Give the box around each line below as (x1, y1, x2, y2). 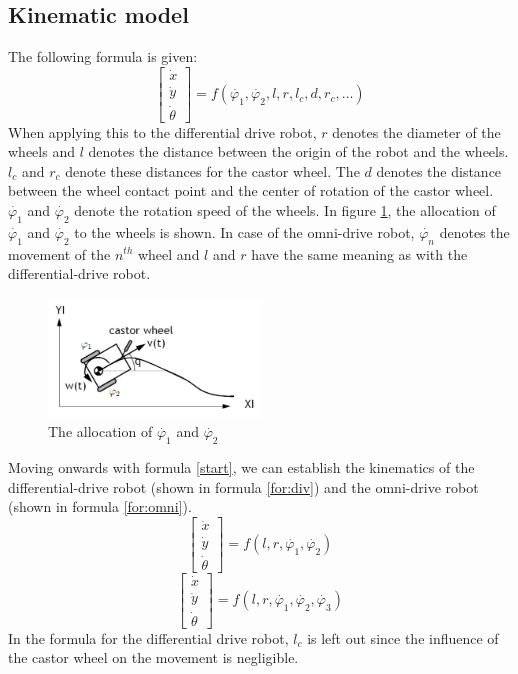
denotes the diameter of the (332, 121, 501, 142)
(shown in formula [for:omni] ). (8, 496, 192, 517)
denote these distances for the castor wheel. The (65, 160, 360, 181)
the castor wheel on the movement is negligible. (8, 647, 299, 668)
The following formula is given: (8, 46, 198, 67)
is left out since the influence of (307, 627, 499, 648)
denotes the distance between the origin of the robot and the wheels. (88, 141, 509, 162)
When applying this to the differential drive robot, (8, 121, 317, 142)
